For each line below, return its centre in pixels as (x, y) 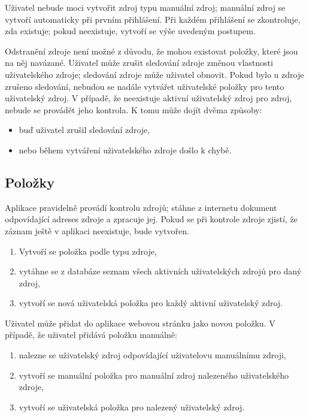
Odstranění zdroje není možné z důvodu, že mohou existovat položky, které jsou (152, 51)
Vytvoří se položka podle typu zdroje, (88, 251)
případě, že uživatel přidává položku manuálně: (91, 335)
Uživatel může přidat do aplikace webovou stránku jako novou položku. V (140, 323)
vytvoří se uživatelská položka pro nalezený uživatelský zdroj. (132, 407)
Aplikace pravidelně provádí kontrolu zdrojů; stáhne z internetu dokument (141, 207)
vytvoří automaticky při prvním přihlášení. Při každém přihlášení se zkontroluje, (153, 19)
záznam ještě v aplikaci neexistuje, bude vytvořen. (97, 230)
